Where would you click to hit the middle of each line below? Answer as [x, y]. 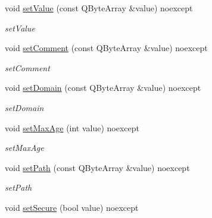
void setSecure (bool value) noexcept [72, 207]
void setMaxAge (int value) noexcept [72, 127]
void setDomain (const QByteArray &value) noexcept [103, 88]
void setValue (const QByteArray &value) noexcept [99, 8]
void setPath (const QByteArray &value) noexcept [97, 167]
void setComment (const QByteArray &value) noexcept [106, 48]
